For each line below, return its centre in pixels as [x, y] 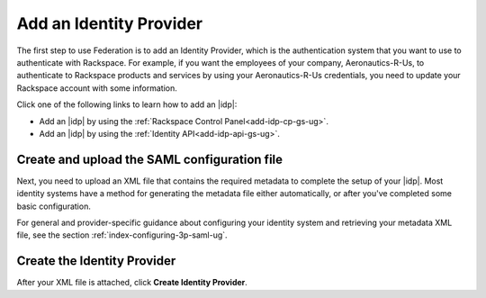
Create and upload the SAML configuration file [150, 159]
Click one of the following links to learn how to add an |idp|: [127, 104]
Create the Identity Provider [96, 261]
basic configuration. [54, 206]
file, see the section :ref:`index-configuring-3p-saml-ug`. [122, 235]
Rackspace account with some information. [97, 88]
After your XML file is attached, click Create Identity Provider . [132, 283]
